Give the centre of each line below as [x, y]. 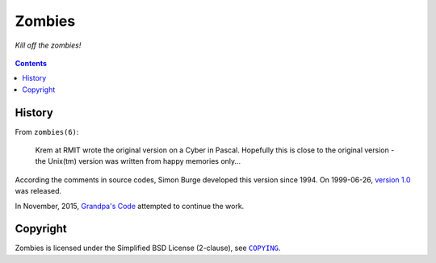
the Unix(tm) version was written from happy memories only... [138, 161]
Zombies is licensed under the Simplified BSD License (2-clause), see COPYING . [148, 248]
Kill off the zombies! [48, 45]
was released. [38, 191]
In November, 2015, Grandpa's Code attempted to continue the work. [130, 206]
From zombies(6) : [47, 131]
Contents [31, 63]
